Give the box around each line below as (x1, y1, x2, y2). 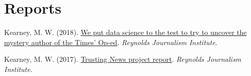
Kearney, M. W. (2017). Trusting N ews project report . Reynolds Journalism (4, 54, 241, 64)
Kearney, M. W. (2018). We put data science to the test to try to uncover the (4, 27, 247, 37)
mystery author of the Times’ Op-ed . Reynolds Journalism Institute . (4, 36, 217, 47)
